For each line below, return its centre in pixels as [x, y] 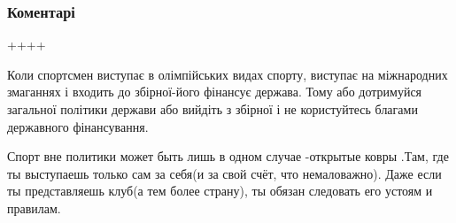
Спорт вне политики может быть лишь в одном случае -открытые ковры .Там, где [228, 156]
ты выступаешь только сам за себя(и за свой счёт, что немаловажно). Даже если [224, 173]
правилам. [34, 208]
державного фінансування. [78, 126]
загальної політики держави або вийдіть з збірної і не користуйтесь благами [213, 109]
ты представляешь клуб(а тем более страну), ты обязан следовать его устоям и [220, 191]
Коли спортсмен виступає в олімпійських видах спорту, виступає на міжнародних [228, 74]
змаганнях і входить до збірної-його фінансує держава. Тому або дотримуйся [215, 92]
